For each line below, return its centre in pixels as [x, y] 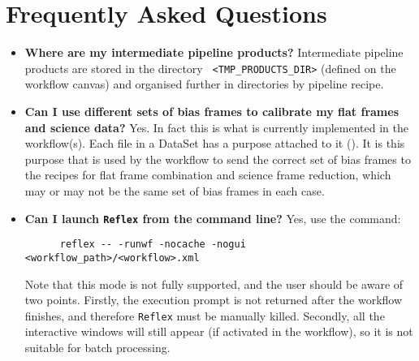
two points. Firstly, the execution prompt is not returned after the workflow [214, 300]
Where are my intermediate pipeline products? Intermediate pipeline [214, 52]
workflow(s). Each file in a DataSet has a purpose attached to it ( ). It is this [215, 143]
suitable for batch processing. [97, 347]
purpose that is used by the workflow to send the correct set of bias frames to [218, 159]
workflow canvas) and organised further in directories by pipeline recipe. [204, 84]
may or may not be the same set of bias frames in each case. [175, 190]
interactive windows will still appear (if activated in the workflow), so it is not [219, 331]
